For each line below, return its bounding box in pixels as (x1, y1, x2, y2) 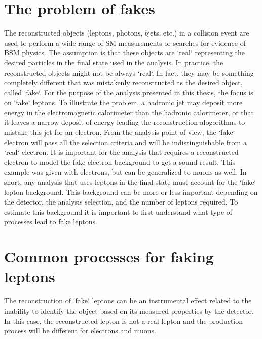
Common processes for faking (4, 246, 214, 267)
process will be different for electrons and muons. (4, 325, 156, 336)
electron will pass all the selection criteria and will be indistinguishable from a (4, 137, 247, 147)
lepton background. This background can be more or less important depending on (4, 186, 258, 197)
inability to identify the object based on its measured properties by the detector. (4, 305, 254, 316)
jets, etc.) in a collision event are (148, 27, 249, 38)
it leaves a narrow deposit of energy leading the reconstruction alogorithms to (4, 117, 245, 127)
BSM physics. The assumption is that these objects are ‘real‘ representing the (4, 47, 245, 58)
